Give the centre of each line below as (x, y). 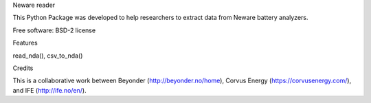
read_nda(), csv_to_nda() (48, 56)
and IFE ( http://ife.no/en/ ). (49, 90)
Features (25, 43)
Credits (23, 68)
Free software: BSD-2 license (54, 30)
